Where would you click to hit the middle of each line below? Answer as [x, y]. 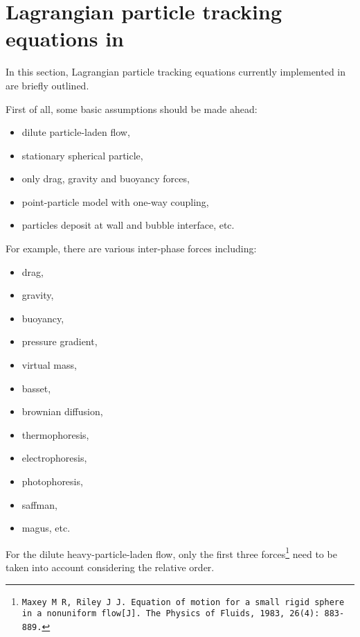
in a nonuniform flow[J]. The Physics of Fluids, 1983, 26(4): [171, 614]
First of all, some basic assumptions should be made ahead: [132, 108]
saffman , [39, 504]
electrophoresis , [54, 458]
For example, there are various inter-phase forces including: [131, 248]
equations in [65, 38]
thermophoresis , [55, 434]
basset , [36, 388]
